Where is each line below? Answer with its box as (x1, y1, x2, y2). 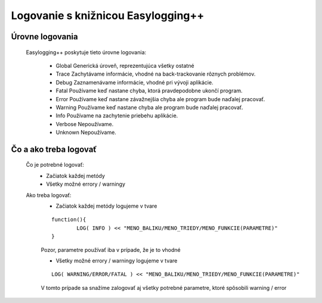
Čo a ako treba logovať (11, 144, 97, 154)
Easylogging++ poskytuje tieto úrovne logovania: (26, 48, 147, 56)
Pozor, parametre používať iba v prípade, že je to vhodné (41, 246, 181, 253)
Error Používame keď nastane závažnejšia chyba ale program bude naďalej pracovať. (55, 95, 265, 102)
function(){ (51, 216, 86, 223)
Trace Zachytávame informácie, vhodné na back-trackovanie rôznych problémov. (55, 70, 256, 77)
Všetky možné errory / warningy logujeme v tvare (55, 257, 178, 264)
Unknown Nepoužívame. (55, 129, 116, 136)
